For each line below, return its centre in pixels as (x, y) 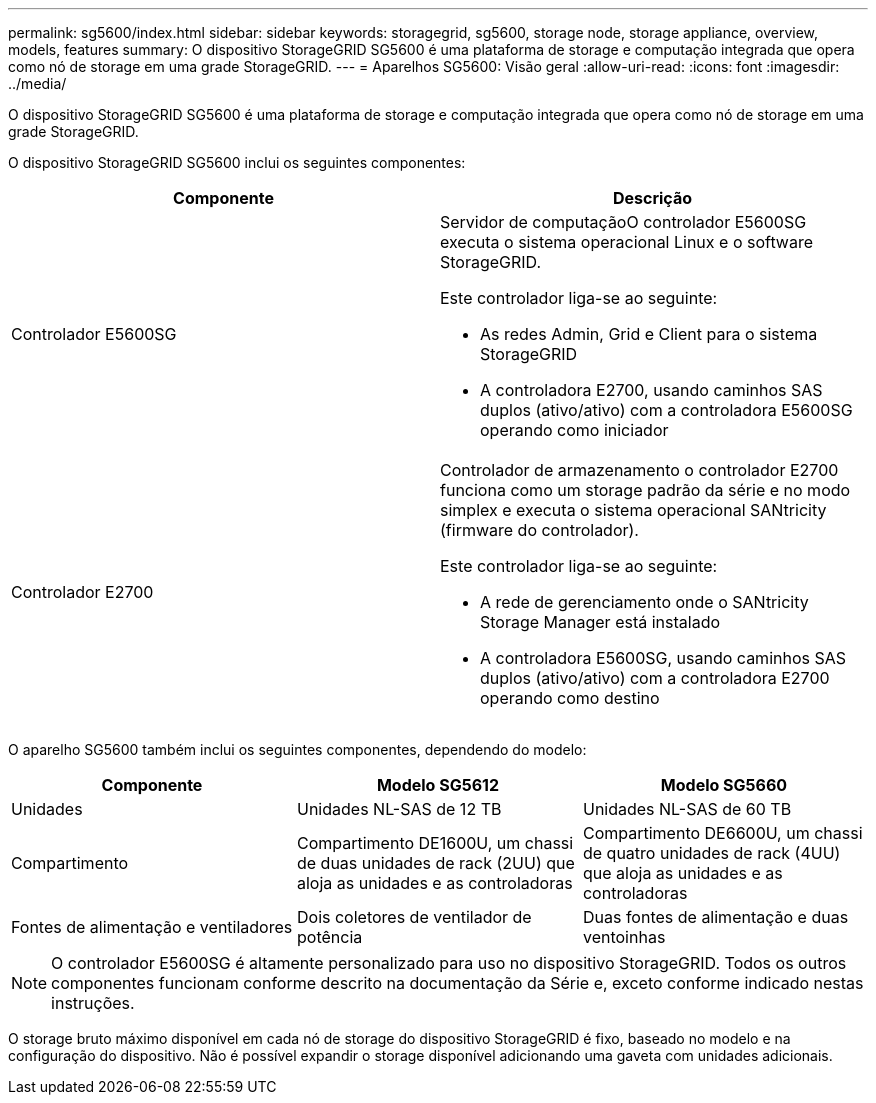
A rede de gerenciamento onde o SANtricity (644, 602)
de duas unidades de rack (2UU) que (435, 863)
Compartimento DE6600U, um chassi (722, 833)
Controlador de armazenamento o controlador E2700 (639, 470)
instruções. (93, 1003)
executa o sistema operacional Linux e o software (627, 242)
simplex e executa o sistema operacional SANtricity (633, 510)
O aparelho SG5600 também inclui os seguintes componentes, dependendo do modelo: (297, 749)
